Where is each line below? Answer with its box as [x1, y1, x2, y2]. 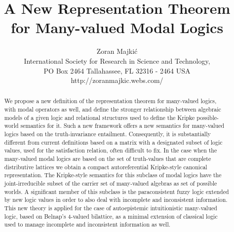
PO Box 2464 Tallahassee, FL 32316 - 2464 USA [43, 65, 191, 76]
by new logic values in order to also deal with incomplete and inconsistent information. [4, 195, 228, 204]
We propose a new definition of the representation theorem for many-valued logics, [4, 97, 217, 105]
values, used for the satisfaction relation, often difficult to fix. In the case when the [4, 146, 217, 155]
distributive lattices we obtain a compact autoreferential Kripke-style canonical [4, 162, 207, 171]
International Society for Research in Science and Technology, [24, 55, 210, 66]
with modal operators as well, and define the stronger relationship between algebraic [4, 105, 221, 114]
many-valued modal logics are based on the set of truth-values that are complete [4, 155, 211, 163]
